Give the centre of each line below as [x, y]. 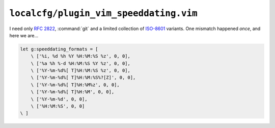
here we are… [24, 35]
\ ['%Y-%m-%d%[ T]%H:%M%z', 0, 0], [75, 85]
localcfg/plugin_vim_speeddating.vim [104, 13]
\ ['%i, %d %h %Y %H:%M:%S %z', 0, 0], [81, 56]
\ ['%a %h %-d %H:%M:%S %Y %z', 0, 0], [81, 63]
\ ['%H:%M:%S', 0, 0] [58, 106]
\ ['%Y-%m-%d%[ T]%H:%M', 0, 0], [73, 92]
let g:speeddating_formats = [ [59, 49]
